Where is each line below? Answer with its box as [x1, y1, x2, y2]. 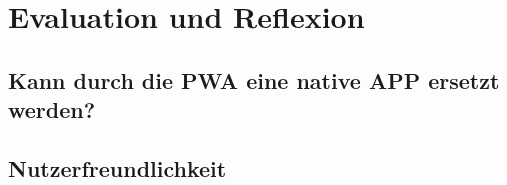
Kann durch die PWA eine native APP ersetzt [8, 64, 500, 95]
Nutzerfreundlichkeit [8, 152, 227, 183]
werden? [8, 94, 96, 125]
